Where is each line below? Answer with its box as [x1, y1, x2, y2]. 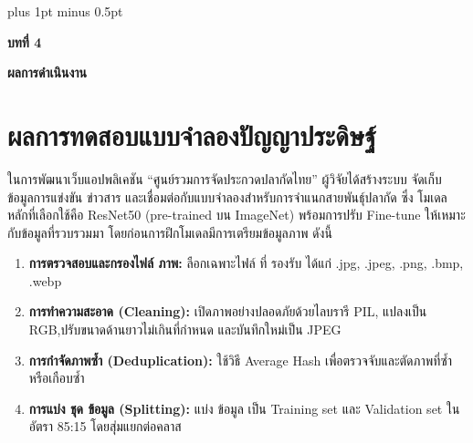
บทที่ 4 [7, 32, 42, 51]
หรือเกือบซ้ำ [28, 368, 85, 387]
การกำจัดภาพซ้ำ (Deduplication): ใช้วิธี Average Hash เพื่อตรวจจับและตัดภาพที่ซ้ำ [28, 350, 453, 369]
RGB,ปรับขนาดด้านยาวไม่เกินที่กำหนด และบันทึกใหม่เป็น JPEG [28, 320, 342, 339]
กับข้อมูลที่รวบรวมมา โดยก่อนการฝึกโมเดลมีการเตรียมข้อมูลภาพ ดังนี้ [7, 222, 332, 242]
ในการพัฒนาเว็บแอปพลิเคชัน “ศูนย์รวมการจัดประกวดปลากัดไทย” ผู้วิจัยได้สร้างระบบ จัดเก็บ [7, 169, 442, 188]
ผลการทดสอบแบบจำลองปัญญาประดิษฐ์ [7, 116, 376, 153]
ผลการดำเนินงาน [7, 63, 88, 82]
